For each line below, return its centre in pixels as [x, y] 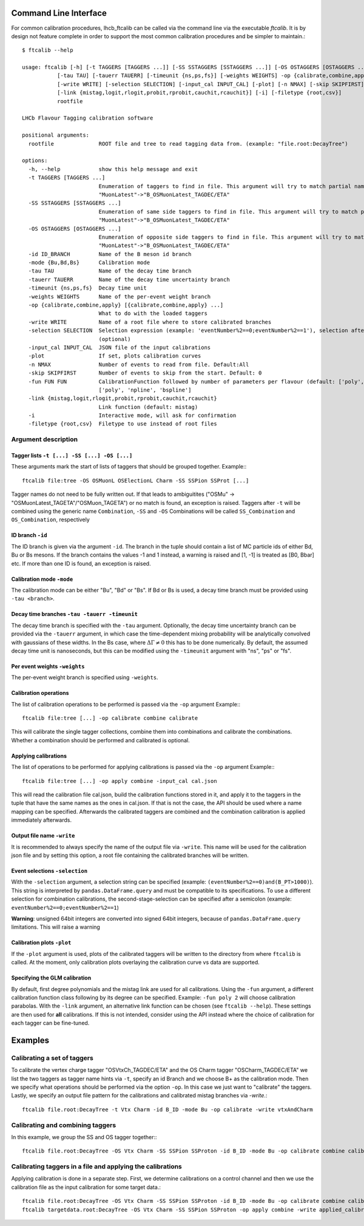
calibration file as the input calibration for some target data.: [86, 1187]
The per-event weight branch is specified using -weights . [85, 677]
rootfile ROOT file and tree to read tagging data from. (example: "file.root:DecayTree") [188, 144]
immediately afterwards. [42, 820]
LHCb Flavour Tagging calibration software [88, 118]
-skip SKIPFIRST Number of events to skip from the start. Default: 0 [145, 373]
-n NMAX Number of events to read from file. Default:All [139, 364]
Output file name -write [43, 836]
